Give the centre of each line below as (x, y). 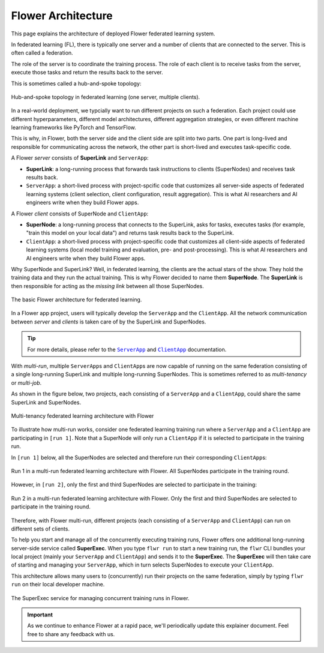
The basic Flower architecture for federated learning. (76, 299)
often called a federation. (42, 53)
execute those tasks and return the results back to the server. (87, 73)
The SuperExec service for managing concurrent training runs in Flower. (100, 598)
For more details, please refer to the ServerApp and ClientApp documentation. (127, 349)
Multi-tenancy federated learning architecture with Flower (82, 416)
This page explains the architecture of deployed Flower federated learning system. (113, 34)
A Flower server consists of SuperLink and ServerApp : (80, 158)
